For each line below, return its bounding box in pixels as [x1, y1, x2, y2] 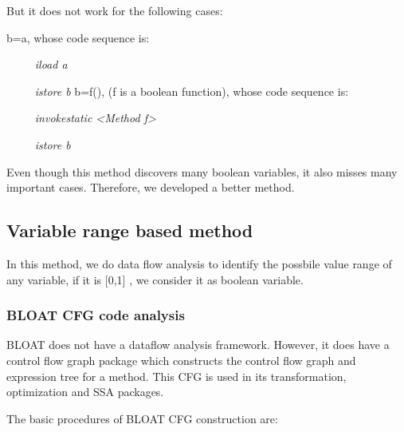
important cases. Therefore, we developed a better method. [6, 179, 295, 196]
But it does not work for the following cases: [6, 2, 223, 18]
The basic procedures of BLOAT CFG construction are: [6, 410, 278, 426]
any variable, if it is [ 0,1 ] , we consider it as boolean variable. [6, 271, 304, 287]
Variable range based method [6, 218, 253, 243]
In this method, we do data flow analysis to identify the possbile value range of [6, 255, 392, 271]
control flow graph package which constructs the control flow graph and [6, 351, 356, 368]
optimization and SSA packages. [6, 383, 164, 400]
